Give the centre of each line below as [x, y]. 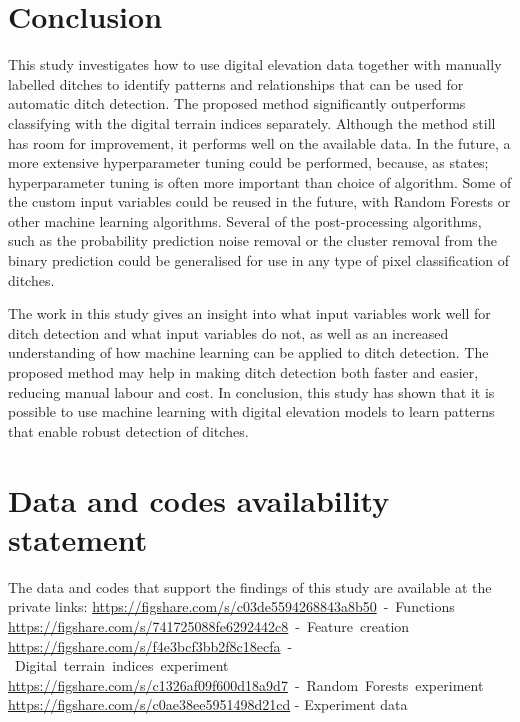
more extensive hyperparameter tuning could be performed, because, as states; [248, 162]
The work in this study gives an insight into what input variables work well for [249, 313]
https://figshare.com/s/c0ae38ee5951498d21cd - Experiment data [208, 704]
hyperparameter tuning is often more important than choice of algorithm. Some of [260, 181]
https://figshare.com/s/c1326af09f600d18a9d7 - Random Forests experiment [246, 684]
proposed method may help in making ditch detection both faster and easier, [243, 372]
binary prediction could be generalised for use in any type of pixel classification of [259, 260]
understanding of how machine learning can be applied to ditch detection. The [248, 352]
